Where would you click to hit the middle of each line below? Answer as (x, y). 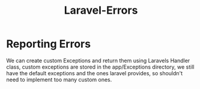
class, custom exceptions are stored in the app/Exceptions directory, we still (100, 67)
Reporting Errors (49, 44)
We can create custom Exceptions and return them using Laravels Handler (98, 60)
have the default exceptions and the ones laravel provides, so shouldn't (95, 73)
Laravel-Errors (101, 10)
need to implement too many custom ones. (59, 79)
